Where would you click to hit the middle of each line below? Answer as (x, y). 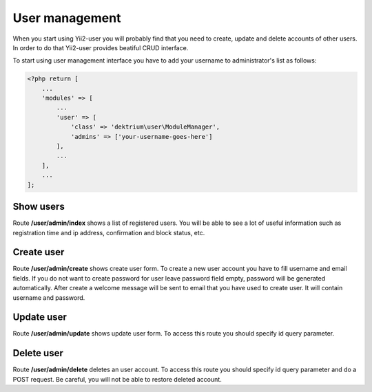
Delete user (38, 353)
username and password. (49, 297)
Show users (39, 207)
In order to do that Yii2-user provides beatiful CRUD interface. (101, 47)
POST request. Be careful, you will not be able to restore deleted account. (117, 379)
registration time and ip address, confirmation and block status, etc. (109, 232)
